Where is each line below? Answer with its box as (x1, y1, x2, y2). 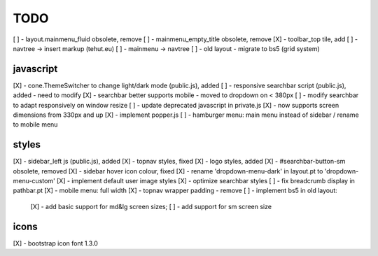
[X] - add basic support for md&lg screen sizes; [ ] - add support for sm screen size (30, 202, 272, 211)
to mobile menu (13, 120, 58, 129)
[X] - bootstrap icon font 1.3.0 (13, 239, 98, 248)
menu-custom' (13, 177, 55, 185)
